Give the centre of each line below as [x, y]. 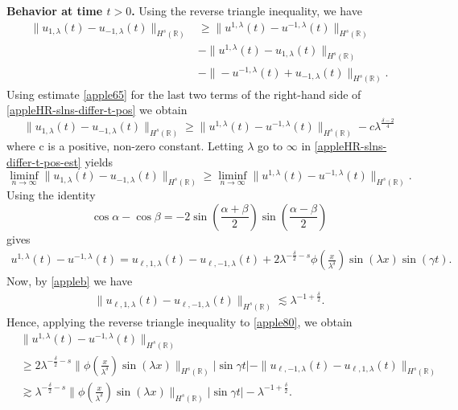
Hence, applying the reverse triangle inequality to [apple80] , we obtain [179, 322]
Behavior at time [55, 10]
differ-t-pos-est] [44, 161]
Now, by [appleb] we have [70, 281]
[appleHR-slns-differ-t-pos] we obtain [97, 110]
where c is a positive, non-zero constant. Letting [125, 145]
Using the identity [51, 195]
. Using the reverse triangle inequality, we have [247, 10]
